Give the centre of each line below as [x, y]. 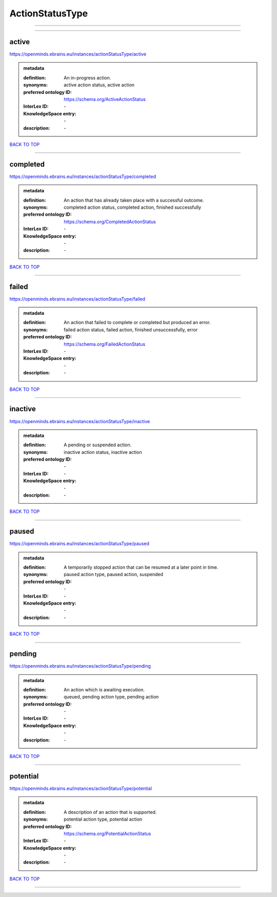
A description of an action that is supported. [110, 812]
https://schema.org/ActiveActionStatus [105, 99]
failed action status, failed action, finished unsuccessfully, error [131, 330]
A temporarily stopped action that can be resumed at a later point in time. [141, 567]
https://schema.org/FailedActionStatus [105, 344]
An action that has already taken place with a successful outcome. [134, 200]
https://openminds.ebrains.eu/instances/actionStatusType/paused [80, 544]
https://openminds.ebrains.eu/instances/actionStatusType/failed [77, 299]
